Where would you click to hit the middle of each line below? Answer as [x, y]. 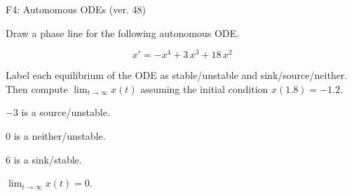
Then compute [37, 88]
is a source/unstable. [66, 112]
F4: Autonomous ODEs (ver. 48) [76, 9]
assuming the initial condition [204, 88]
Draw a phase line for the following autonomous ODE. [122, 32]
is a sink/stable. [48, 159]
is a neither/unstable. [60, 136]
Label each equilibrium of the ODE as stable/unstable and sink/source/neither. [177, 75]
